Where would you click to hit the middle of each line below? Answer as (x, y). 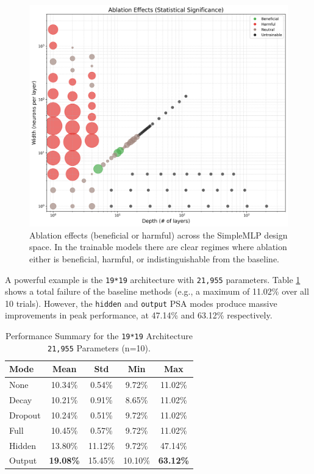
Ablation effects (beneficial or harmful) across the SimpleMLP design (159, 235)
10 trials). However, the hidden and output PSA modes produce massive (141, 303)
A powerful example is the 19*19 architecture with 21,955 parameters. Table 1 (153, 279)
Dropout (25, 415)
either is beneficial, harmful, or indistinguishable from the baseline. (155, 258)
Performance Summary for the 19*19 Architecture (99, 336)
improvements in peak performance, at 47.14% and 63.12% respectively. (139, 315)
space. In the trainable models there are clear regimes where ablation (158, 247)
